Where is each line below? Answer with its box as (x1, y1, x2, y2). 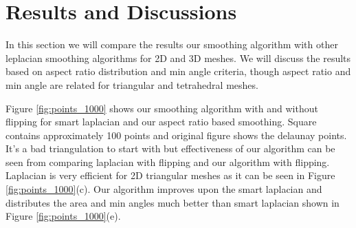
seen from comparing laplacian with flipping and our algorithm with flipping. (5, 154, 330, 169)
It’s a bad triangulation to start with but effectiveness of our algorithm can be (5, 141, 335, 156)
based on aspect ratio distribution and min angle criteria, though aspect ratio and (5, 64, 351, 79)
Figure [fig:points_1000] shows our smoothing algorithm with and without (5, 101, 318, 115)
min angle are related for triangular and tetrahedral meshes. (5, 77, 258, 92)
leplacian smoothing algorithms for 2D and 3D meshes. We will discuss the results (5, 50, 351, 65)
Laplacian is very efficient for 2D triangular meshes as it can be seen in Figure (5, 168, 335, 183)
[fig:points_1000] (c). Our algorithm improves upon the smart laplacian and (5, 182, 322, 196)
